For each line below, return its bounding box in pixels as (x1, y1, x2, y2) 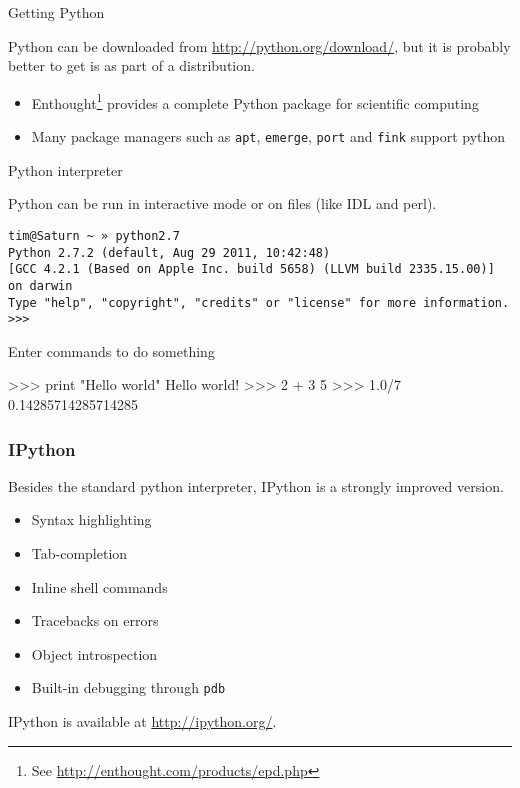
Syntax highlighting (31, 509, 152, 530)
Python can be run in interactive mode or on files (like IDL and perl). (8, 193, 437, 214)
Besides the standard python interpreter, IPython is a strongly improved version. (8, 475, 504, 496)
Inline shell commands (31, 576, 168, 597)
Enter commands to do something (8, 340, 215, 361)
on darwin (8, 278, 73, 293)
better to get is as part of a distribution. (8, 55, 255, 76)
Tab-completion (31, 543, 128, 563)
